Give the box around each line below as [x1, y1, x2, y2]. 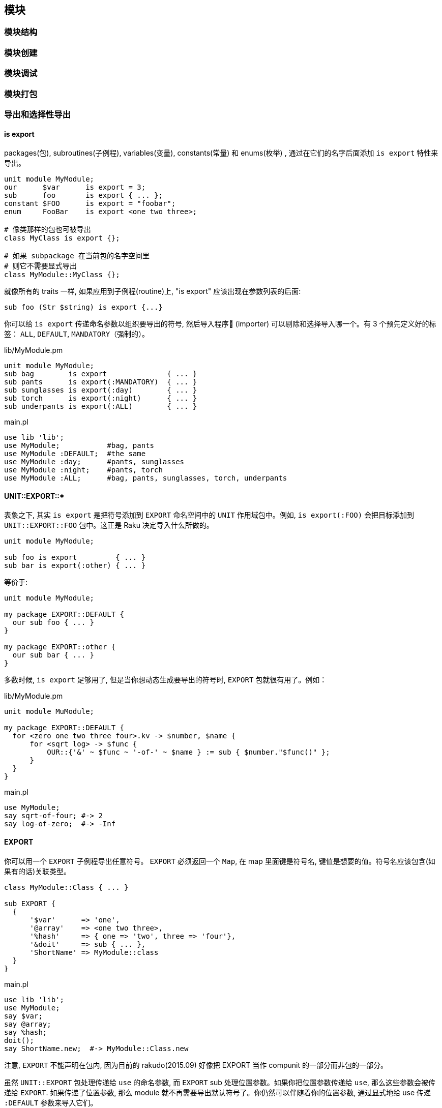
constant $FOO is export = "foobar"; [4, 199, 176, 208]
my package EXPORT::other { [4, 643, 116, 651]
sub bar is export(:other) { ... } [4, 561, 146, 570]
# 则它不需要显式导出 [4, 262, 77, 271]
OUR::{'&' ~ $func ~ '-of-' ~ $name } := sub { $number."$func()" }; [47, 748, 330, 757]
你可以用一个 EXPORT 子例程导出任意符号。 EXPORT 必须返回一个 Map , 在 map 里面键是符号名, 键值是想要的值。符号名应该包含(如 [4, 856, 435, 865]
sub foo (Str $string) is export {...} [4, 303, 163, 312]
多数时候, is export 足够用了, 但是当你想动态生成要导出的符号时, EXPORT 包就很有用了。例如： [4, 675, 327, 684]
